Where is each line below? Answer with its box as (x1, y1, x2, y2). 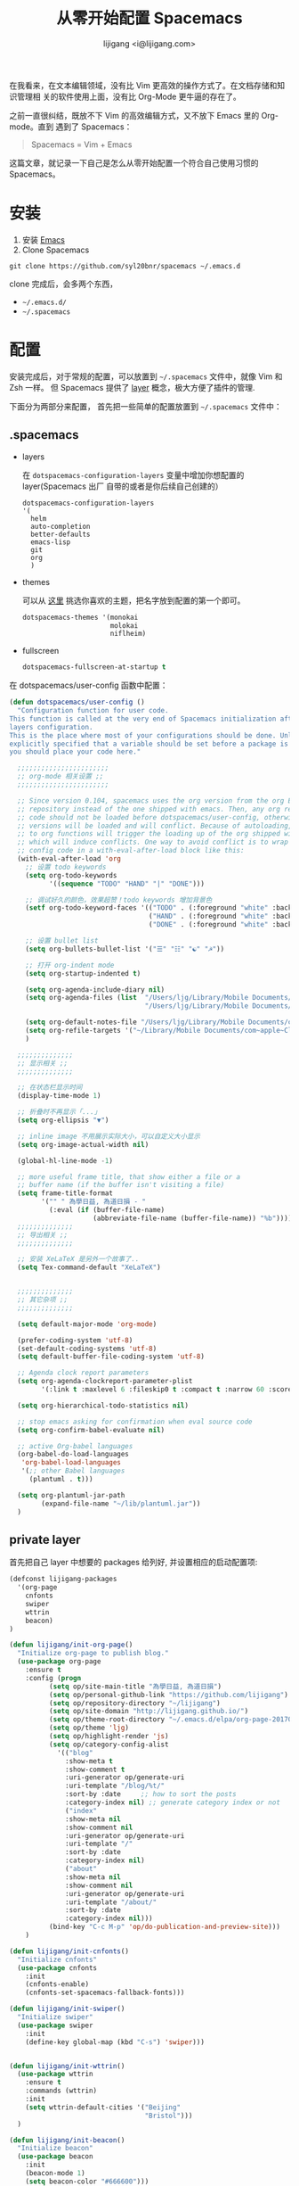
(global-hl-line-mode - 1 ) (17, 1156, 114, 1165)
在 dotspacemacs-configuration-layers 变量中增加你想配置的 (21, 469, 245, 480)
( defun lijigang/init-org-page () (9, 1640, 133, 1650)
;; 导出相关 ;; (17, 1230, 69, 1240)
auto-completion (30, 522, 91, 531)
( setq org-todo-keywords (25, 870, 117, 879)
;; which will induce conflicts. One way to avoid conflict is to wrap (17, 837, 289, 847)
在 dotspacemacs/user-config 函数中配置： (9, 680, 168, 691)
